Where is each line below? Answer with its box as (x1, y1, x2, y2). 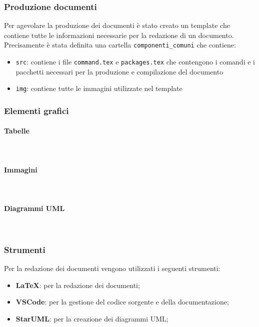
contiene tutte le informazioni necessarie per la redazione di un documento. (4, 29, 234, 40)
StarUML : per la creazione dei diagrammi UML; (15, 313, 168, 323)
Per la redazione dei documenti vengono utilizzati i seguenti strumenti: (4, 263, 220, 273)
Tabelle (4, 125, 29, 136)
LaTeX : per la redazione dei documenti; (15, 279, 140, 290)
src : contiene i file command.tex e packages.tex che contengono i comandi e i (15, 56, 255, 67)
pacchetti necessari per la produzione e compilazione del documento (15, 66, 223, 76)
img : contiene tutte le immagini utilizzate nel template (15, 83, 182, 93)
